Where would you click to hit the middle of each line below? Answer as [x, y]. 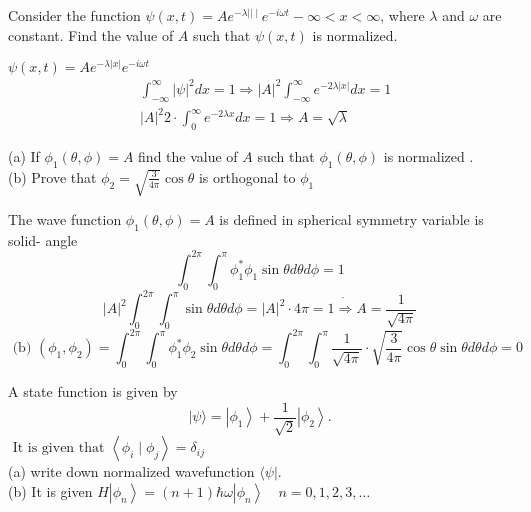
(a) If [24, 155]
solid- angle [43, 239]
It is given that [58, 448]
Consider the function [74, 15]
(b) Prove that [52, 176]
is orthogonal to [247, 176]
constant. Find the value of [91, 34]
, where [402, 15]
